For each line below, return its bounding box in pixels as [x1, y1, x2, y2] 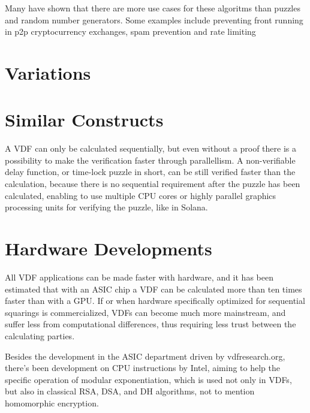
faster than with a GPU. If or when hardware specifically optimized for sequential [5, 294, 305, 307]
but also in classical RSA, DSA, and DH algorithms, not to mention [5, 385, 255, 397]
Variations [5, 60, 91, 85]
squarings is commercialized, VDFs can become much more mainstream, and [5, 306, 286, 318]
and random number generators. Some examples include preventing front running [5, 13, 303, 26]
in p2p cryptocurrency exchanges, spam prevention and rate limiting [5, 25, 256, 38]
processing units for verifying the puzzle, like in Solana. [5, 201, 208, 213]
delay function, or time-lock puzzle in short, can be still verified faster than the [5, 165, 296, 178]
